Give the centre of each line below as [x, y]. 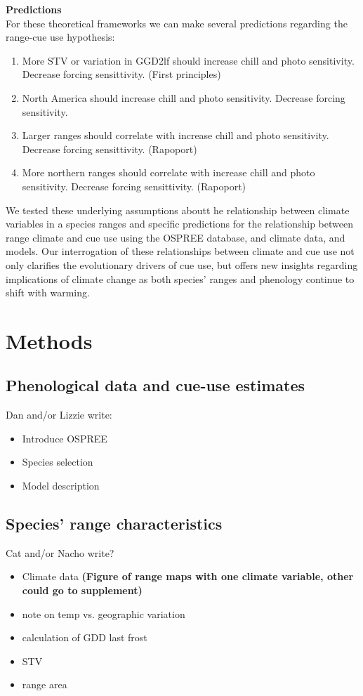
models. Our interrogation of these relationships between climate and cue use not [180, 251]
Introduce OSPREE [65, 438]
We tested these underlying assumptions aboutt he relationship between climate [178, 210]
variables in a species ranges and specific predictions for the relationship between [179, 224]
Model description [61, 486]
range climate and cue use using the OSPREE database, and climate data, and [176, 237]
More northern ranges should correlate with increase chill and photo [169, 172]
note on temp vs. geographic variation [104, 613]
